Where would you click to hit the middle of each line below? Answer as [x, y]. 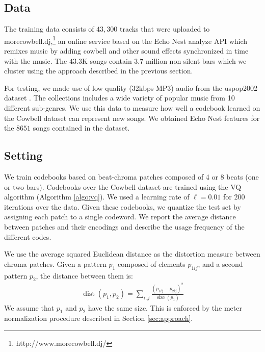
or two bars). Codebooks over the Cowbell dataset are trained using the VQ [123, 186]
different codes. [28, 236]
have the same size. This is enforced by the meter [165, 307]
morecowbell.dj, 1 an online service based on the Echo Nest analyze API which [126, 40]
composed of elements [151, 263]
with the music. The [36, 60]
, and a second [220, 263]
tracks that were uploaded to [165, 29]
